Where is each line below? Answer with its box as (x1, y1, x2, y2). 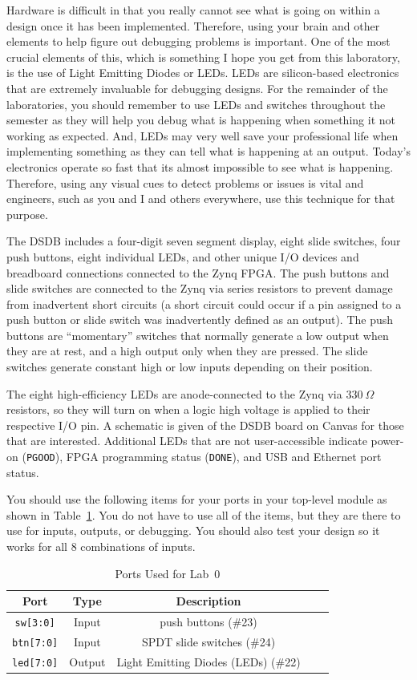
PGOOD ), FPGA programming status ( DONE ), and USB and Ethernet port (26, 448, 382, 465)
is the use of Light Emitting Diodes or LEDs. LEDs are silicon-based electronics (6, 64, 399, 81)
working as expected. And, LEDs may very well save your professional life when (6, 127, 399, 144)
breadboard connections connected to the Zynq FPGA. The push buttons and (6, 264, 390, 281)
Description (176, 593, 241, 609)
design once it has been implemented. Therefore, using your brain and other (6, 17, 380, 34)
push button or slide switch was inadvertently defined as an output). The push (6, 311, 394, 328)
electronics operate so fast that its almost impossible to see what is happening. (6, 158, 394, 175)
